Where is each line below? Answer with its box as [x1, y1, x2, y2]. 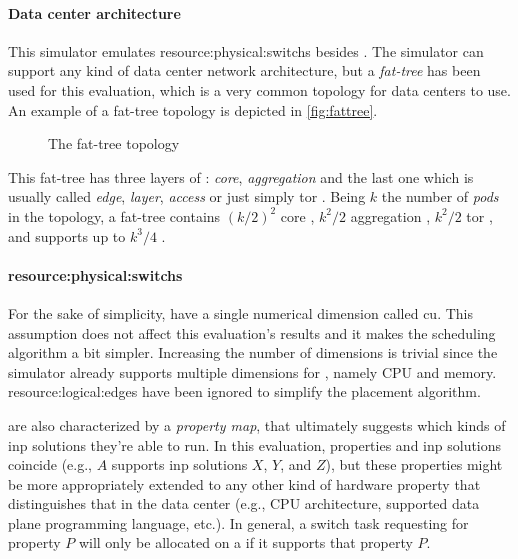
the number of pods [381, 186, 499, 207]
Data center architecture [8, 2, 181, 23]
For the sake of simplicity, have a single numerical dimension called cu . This [8, 302, 473, 323]
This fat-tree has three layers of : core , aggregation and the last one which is [8, 166, 474, 187]
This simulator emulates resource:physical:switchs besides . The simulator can [8, 40, 484, 61]
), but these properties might [325, 454, 503, 475]
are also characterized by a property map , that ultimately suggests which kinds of [8, 414, 506, 435]
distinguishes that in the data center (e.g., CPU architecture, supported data [8, 493, 480, 514]
